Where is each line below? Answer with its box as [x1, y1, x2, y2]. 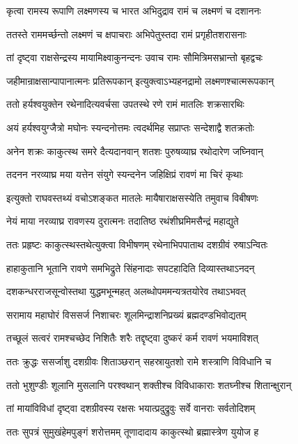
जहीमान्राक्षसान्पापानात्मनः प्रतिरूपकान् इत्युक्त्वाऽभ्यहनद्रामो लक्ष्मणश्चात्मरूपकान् [6, 73, 274, 88]
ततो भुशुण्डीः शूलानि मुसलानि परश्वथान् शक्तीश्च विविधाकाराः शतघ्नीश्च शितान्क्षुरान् [6, 377, 292, 392]
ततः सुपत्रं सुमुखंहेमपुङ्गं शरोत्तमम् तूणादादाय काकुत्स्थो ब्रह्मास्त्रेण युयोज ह [6, 424, 259, 438]
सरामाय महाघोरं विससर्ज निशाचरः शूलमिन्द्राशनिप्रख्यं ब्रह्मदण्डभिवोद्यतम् [6, 307, 246, 322]
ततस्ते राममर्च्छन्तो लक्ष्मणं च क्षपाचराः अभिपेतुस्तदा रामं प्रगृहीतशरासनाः [6, 26, 247, 41]
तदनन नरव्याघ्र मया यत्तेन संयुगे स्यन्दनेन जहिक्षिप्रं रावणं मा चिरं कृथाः [6, 167, 243, 182]
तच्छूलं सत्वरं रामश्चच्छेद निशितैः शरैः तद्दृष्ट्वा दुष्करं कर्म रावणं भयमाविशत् [6, 331, 258, 345]
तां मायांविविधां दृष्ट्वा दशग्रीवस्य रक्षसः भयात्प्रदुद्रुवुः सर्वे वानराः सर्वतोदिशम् [6, 401, 256, 415]
